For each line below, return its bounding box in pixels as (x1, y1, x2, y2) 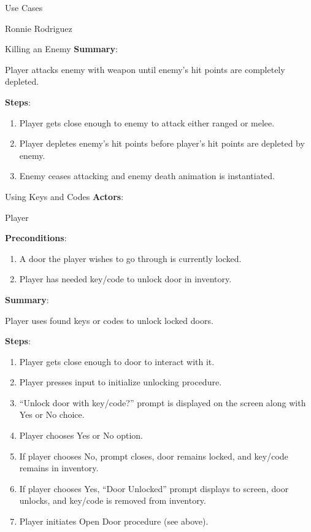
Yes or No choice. (19, 408, 85, 421)
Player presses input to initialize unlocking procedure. (19, 376, 222, 388)
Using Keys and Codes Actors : (5, 190, 124, 202)
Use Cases (5, 1, 43, 13)
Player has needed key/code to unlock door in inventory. (19, 272, 232, 285)
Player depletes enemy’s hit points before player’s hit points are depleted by (19, 137, 305, 150)
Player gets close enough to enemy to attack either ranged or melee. (19, 116, 275, 129)
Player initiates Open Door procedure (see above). (19, 515, 209, 528)
